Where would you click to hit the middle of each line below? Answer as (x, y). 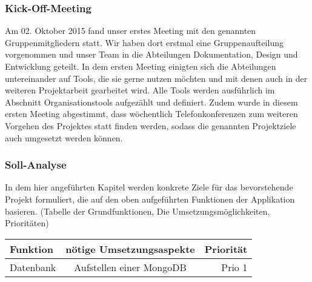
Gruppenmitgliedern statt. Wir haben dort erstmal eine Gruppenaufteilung (144, 42)
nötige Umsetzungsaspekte (130, 249)
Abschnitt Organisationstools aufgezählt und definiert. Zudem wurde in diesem (151, 102)
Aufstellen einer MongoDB (130, 267)
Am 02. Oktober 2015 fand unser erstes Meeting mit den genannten (131, 31)
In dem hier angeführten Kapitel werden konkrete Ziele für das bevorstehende (149, 187)
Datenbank (33, 267)
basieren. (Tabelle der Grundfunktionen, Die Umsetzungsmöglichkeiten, (138, 211)
